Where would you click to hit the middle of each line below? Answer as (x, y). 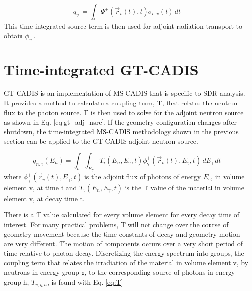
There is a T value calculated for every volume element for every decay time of (122, 215)
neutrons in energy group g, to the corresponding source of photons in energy (120, 272)
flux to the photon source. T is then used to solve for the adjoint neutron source (124, 112)
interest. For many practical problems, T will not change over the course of (116, 224)
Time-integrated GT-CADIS (101, 70)
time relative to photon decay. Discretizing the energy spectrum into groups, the (124, 253)
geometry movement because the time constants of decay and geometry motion (122, 234)
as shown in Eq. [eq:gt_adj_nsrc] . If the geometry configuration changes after (121, 122)
